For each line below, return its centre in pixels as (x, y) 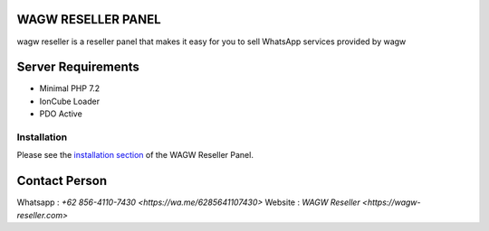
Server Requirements (78, 67)
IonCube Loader (69, 101)
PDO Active (61, 114)
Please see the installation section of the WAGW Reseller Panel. (135, 155)
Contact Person (62, 181)
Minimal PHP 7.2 (70, 88)
